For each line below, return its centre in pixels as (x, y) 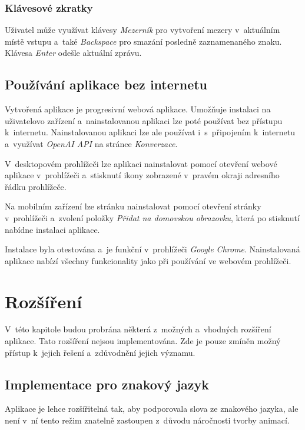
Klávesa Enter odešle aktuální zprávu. (73, 53)
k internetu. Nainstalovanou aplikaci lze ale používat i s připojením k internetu (150, 132)
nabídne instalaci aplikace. (52, 229)
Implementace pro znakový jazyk (107, 384)
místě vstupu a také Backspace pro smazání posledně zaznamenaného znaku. (143, 41)
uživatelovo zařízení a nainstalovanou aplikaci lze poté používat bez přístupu (144, 120)
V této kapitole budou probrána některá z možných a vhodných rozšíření (138, 329)
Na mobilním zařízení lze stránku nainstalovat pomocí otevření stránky (133, 206)
